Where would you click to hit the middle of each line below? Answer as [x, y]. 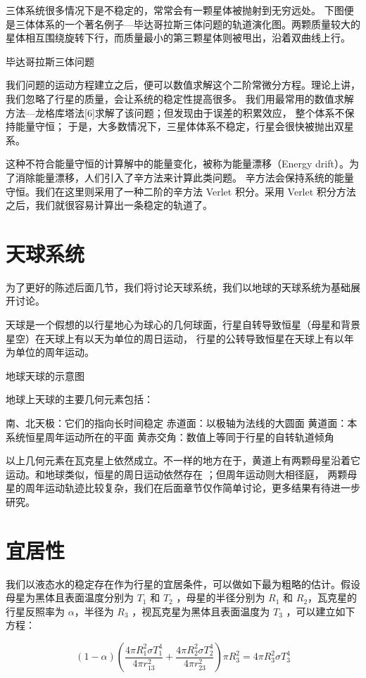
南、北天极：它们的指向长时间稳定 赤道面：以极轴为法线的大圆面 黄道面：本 [182, 423]
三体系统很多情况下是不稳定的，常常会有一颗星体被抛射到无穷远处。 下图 [175, 10]
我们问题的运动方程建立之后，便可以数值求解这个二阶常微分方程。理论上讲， [183, 85]
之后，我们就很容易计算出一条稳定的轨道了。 [109, 205]
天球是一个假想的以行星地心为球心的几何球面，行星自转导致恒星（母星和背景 [183, 325]
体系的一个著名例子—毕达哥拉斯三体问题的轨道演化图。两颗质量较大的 [197, 24]
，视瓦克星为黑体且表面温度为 [201, 611]
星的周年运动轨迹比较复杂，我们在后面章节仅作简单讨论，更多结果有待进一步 [183, 488]
